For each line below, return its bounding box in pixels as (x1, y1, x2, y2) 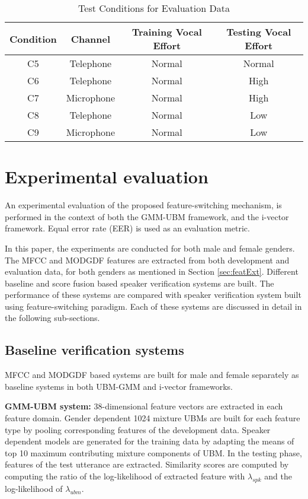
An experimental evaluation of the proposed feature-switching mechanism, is (5, 199, 282, 211)
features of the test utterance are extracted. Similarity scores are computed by (5, 458, 289, 471)
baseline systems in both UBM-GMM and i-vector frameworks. (5, 380, 233, 392)
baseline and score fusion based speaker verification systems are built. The (5, 276, 274, 289)
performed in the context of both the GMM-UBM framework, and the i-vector (5, 210, 289, 223)
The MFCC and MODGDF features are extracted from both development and (5, 253, 290, 266)
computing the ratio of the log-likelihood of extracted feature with (5, 470, 245, 482)
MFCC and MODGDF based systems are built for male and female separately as (5, 368, 299, 381)
